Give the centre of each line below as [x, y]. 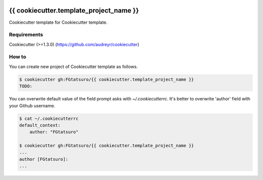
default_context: [40, 125]
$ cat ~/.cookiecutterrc [49, 118]
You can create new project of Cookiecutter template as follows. [74, 66]
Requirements [26, 35]
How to [18, 57]
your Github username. [32, 106]
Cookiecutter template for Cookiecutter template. [58, 22]
